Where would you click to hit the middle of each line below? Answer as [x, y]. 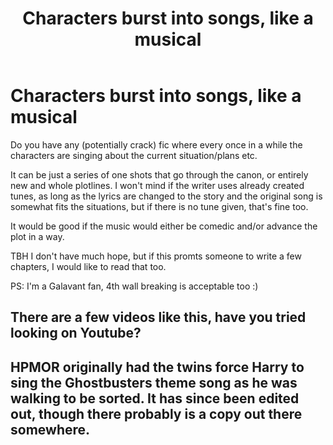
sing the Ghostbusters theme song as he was [154, 382]
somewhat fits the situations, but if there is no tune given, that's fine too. [159, 206]
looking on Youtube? [76, 333]
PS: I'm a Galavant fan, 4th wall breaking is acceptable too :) [134, 286]
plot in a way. [37, 236]
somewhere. [50, 429]
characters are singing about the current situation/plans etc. [134, 155]
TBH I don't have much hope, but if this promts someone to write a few [156, 256]
